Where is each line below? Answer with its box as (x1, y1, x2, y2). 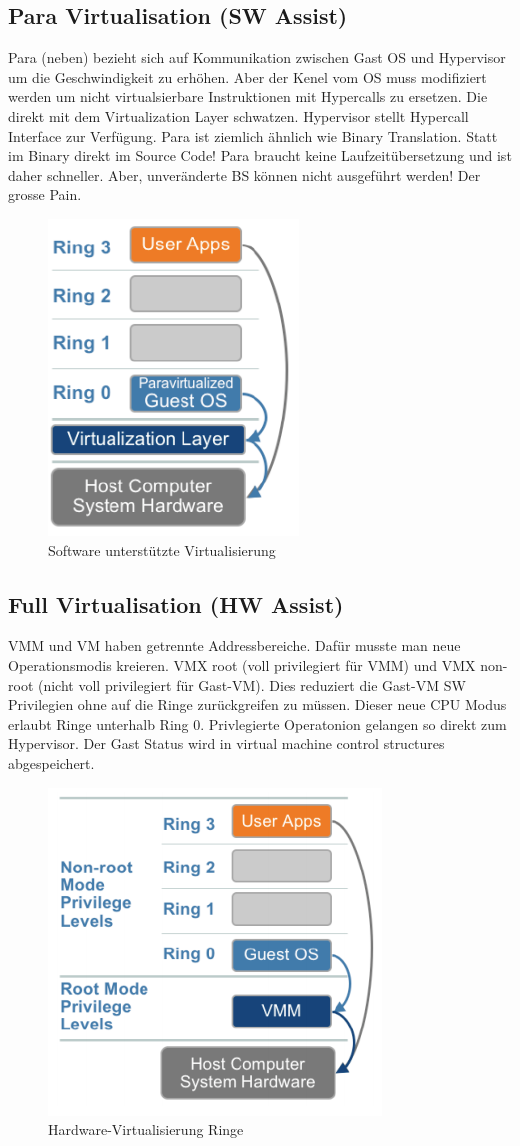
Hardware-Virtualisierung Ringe (48, 1119, 244, 1140)
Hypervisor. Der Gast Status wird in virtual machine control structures (8, 733, 445, 754)
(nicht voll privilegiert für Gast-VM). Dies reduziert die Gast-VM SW (37, 674, 466, 695)
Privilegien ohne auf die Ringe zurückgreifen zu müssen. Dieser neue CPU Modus (8, 694, 507, 715)
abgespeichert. (8, 752, 95, 773)
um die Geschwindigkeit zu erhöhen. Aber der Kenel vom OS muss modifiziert (8, 66, 487, 87)
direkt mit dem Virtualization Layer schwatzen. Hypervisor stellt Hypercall (8, 105, 469, 126)
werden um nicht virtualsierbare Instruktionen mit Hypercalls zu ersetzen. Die (8, 86, 488, 107)
